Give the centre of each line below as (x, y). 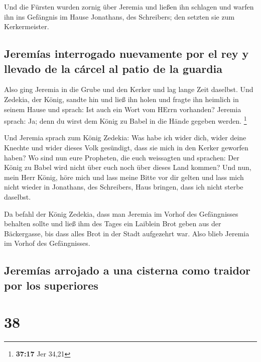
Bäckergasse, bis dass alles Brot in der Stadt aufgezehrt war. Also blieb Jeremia (127, 233)
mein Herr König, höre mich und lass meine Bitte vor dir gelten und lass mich (124, 177)
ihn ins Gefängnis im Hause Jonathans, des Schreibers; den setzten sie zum (119, 16)
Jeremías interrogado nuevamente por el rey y (126, 54)
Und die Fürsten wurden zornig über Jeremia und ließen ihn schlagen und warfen (129, 7)
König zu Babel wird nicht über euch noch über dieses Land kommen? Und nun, (128, 167)
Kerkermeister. (27, 26)
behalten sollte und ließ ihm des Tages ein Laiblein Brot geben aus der (113, 223)
